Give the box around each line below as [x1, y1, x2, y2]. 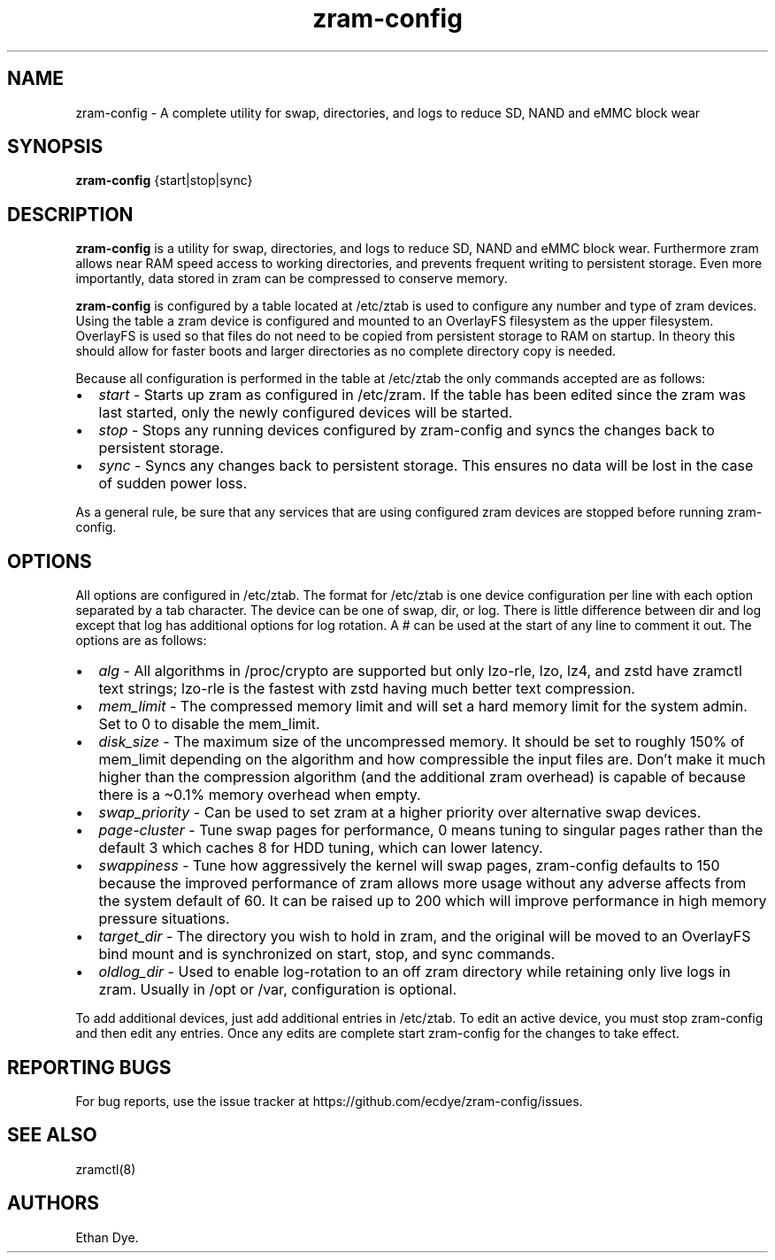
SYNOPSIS [7, 135, 104, 158]
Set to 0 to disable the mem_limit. [98, 715, 320, 734]
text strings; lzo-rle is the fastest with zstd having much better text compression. [98, 680, 635, 698]
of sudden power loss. [98, 474, 248, 493]
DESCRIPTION [7, 203, 134, 226]
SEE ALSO [7, 1124, 97, 1147]
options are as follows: [75, 633, 207, 649]
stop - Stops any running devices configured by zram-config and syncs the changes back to [98, 421, 715, 440]
